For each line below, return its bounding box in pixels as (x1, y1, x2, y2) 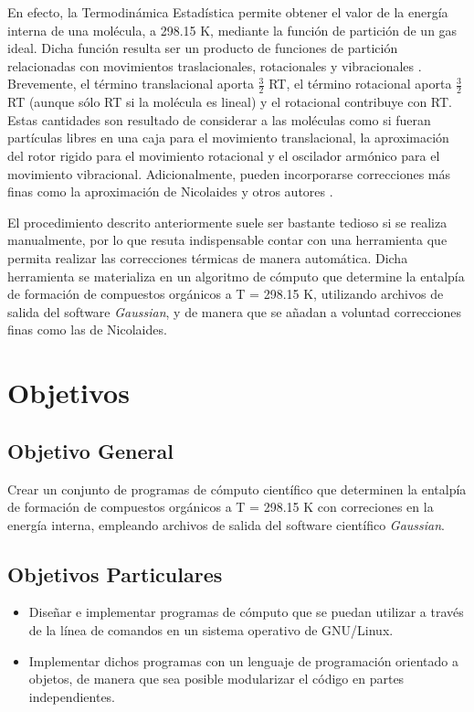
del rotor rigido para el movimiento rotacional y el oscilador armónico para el (7, 145, 440, 165)
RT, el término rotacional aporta (269, 74, 452, 93)
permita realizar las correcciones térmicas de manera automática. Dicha (7, 248, 408, 267)
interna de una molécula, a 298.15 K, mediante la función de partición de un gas (7, 20, 458, 39)
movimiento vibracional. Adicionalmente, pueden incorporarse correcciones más (7, 164, 451, 183)
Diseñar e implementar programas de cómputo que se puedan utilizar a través (28, 602, 464, 622)
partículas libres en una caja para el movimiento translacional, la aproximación (7, 128, 449, 147)
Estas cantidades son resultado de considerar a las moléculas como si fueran (7, 110, 431, 129)
